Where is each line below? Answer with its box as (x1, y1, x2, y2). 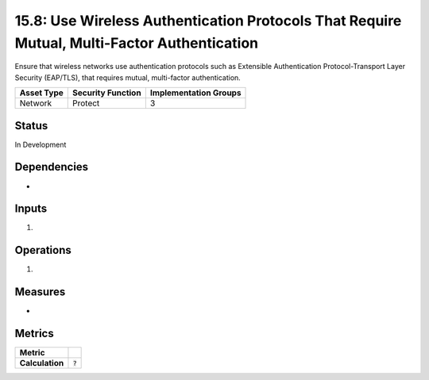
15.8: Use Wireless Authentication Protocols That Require (14, 12, 402, 29)
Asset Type (19, 87, 64, 98)
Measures (14, 286, 66, 299)
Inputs (14, 202, 48, 216)
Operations (14, 244, 71, 257)
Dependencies (14, 160, 89, 174)
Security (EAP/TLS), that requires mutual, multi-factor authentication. (14, 72, 242, 83)
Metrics (14, 327, 55, 340)
